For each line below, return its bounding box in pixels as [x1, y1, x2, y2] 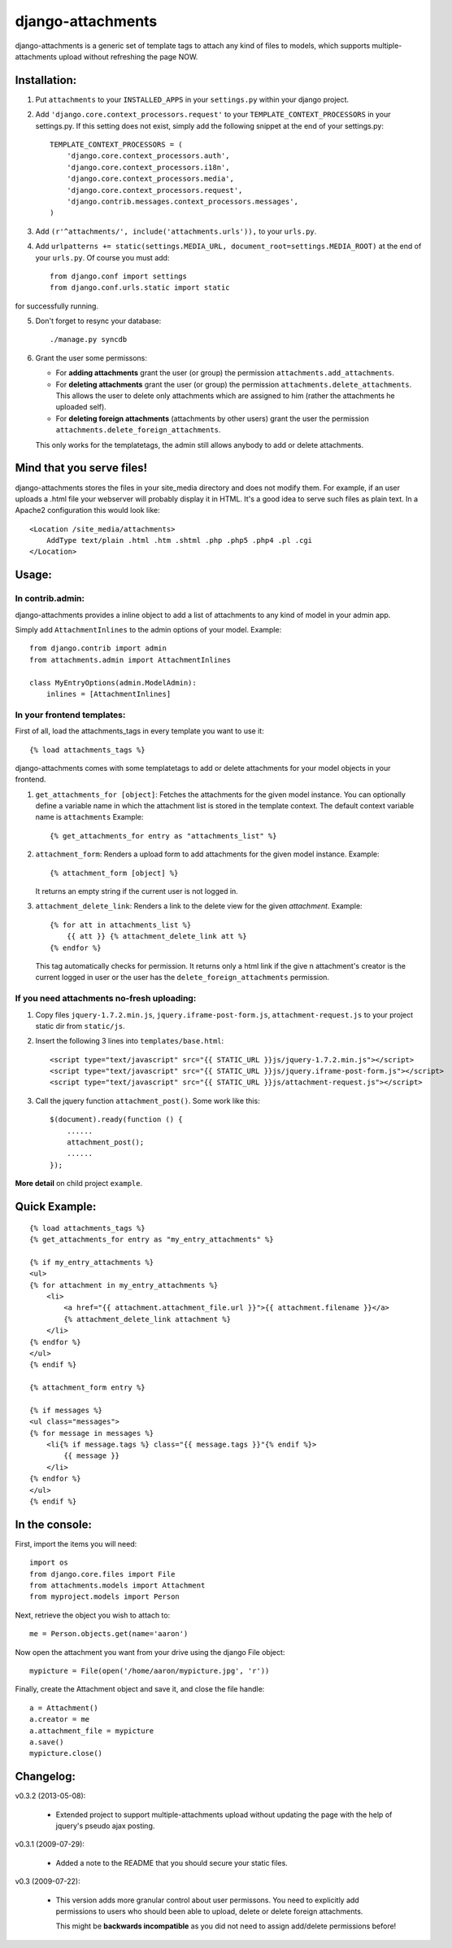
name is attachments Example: [35, 812, 144, 822]
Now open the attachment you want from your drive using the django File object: [15, 1647, 285, 1657]
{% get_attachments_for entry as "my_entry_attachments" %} [29, 1234, 274, 1244]
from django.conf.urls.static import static [50, 283, 231, 292]
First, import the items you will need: [15, 1539, 137, 1548]
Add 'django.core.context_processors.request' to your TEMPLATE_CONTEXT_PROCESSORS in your [35, 110, 391, 120]
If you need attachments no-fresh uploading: [15, 993, 197, 1005]
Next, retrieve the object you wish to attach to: [15, 1610, 171, 1620]
